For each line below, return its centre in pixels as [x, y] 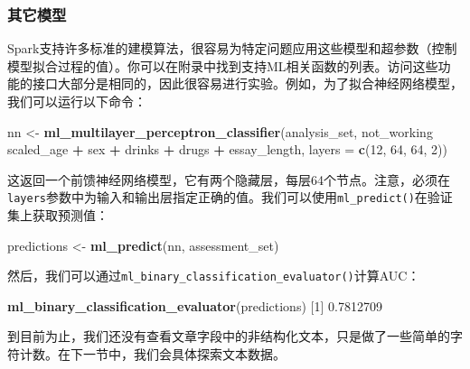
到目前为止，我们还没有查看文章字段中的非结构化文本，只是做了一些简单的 [229, 336]
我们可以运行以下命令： [77, 101]
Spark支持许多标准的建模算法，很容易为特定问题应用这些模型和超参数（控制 [232, 48]
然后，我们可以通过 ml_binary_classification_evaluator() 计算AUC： [214, 276]
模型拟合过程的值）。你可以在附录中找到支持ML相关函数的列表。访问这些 [223, 65]
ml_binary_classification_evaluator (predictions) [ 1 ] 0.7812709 [195, 305]
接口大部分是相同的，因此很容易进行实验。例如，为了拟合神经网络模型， [247, 83]
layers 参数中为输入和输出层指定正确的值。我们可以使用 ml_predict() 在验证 [230, 197]
